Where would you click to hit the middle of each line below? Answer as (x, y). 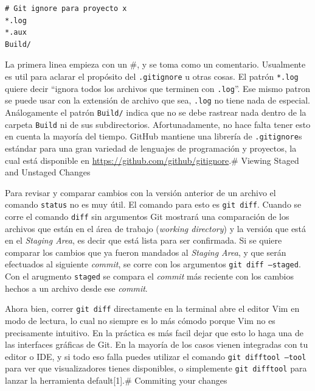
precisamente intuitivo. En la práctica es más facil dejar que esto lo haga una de (154, 332)
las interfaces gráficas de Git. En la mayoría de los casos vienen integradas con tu (157, 344)
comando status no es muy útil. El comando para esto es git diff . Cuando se (153, 204)
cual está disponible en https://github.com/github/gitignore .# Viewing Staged (152, 160)
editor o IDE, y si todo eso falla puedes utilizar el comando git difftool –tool (156, 356)
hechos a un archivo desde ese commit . (76, 288)
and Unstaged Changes (48, 172)
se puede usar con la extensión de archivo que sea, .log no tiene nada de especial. (157, 100)
